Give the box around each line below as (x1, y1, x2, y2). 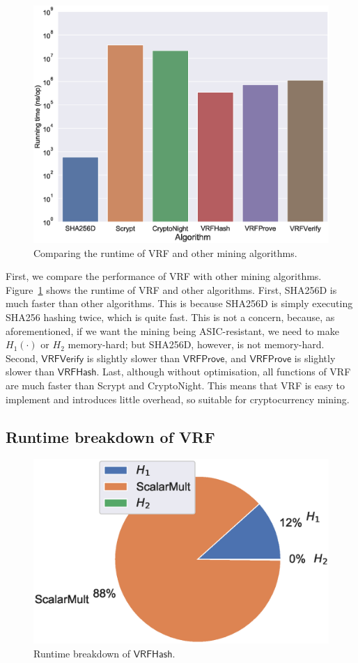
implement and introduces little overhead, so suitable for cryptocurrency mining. (6, 391, 350, 406)
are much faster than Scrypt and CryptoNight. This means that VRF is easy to (6, 378, 345, 393)
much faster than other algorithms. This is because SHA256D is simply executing (6, 296, 353, 311)
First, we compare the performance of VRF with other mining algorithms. (6, 269, 322, 283)
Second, (6, 350, 38, 365)
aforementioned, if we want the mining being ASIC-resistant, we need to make (6, 323, 339, 338)
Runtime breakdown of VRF (6, 426, 215, 447)
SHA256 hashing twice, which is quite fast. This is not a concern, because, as (6, 310, 335, 325)
